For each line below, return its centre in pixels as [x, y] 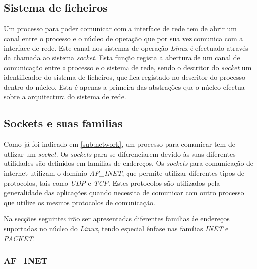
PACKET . [20, 238]
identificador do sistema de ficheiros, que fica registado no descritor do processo [125, 77]
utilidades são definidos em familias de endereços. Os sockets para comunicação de [129, 163]
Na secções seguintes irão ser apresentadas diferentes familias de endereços [117, 219]
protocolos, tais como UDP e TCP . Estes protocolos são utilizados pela [112, 183]
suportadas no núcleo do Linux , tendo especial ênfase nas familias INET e [116, 228]
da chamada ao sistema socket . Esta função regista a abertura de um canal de [122, 57]
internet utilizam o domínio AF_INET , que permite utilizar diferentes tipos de [124, 173]
